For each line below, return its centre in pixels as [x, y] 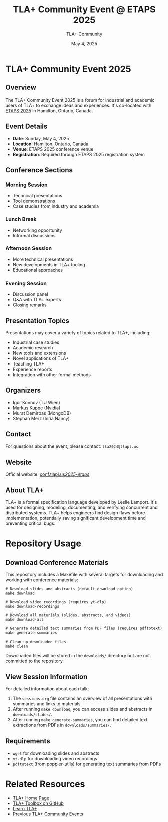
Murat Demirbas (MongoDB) [42, 413]
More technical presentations [43, 259]
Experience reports [32, 369]
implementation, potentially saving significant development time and [76, 518]
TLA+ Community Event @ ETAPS [84, 9]
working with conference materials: [42, 580]
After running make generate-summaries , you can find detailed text [80, 720]
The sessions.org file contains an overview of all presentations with [82, 699]
